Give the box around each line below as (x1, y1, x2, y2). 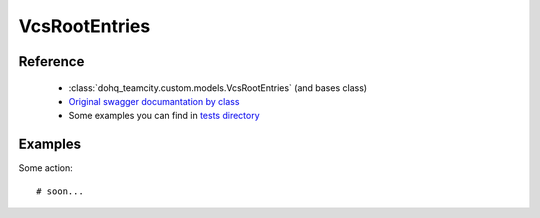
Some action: (18, 162, 74, 174)
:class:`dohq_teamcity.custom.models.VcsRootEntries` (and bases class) (68, 81, 368, 94)
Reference (18, 53, 85, 70)
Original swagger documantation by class (68, 95, 240, 107)
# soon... (36, 185, 84, 197)
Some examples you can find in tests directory (68, 110, 260, 122)
